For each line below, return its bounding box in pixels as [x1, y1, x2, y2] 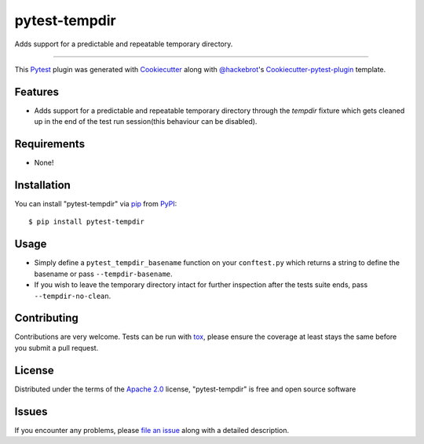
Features [14, 85, 59, 98]
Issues [14, 405, 48, 418]
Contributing [14, 311, 79, 325]
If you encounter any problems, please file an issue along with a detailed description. [14, 425, 290, 435]
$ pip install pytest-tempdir [28, 217, 145, 227]
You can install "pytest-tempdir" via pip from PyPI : [14, 199, 177, 209]
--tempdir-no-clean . [34, 291, 111, 300]
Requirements [14, 137, 86, 151]
